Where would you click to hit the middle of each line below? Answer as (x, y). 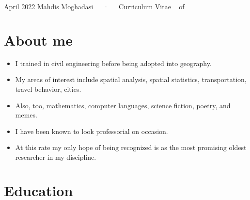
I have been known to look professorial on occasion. (92, 131)
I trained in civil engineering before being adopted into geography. (113, 63)
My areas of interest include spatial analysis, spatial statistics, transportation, (131, 79)
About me (38, 40)
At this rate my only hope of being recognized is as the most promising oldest (131, 147)
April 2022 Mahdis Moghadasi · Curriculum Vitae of (94, 6)
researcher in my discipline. (56, 157)
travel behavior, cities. (48, 89)
